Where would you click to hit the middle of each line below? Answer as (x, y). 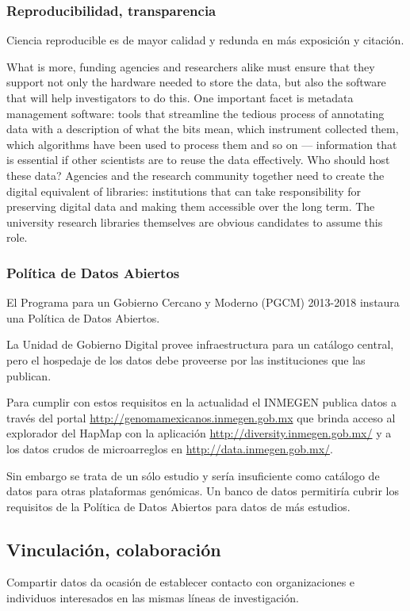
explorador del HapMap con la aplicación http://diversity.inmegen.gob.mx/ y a (199, 433)
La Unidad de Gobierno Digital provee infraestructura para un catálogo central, (200, 344)
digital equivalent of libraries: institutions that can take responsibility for (184, 191)
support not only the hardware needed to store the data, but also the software (196, 82)
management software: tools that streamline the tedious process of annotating (195, 113)
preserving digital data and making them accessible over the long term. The (191, 206)
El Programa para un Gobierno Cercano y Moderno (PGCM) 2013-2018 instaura (203, 302)
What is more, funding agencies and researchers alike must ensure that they (191, 66)
